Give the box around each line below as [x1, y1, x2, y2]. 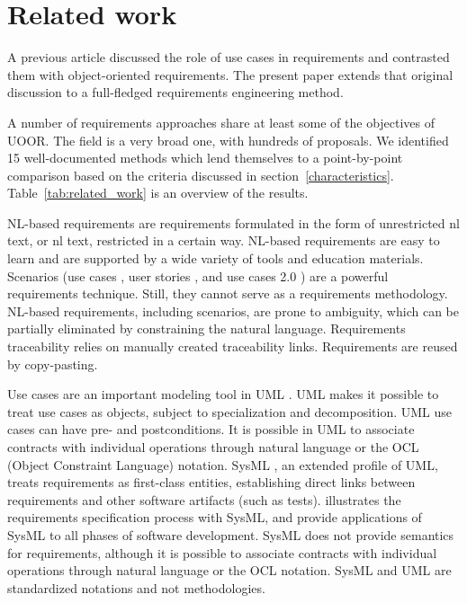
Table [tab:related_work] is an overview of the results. [7, 183, 309, 202]
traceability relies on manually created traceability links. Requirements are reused [7, 337, 458, 356]
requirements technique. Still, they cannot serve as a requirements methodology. [7, 284, 448, 303]
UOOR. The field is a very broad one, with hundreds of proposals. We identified [7, 130, 449, 149]
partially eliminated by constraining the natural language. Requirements [7, 319, 406, 338]
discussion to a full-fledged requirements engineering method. [7, 83, 344, 102]
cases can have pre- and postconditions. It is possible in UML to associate [7, 420, 415, 439]
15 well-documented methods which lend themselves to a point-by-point [7, 148, 403, 167]
